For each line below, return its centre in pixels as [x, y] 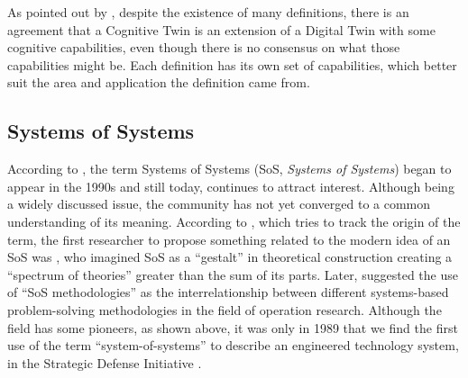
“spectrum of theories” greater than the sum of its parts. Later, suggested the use [233, 274]
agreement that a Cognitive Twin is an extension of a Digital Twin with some [221, 29]
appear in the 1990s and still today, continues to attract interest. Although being [231, 186]
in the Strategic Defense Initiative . [105, 362]
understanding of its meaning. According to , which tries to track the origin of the [234, 221]
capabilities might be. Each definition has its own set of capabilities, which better [232, 64]
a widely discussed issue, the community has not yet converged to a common [219, 204]
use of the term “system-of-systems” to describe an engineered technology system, [233, 345]
